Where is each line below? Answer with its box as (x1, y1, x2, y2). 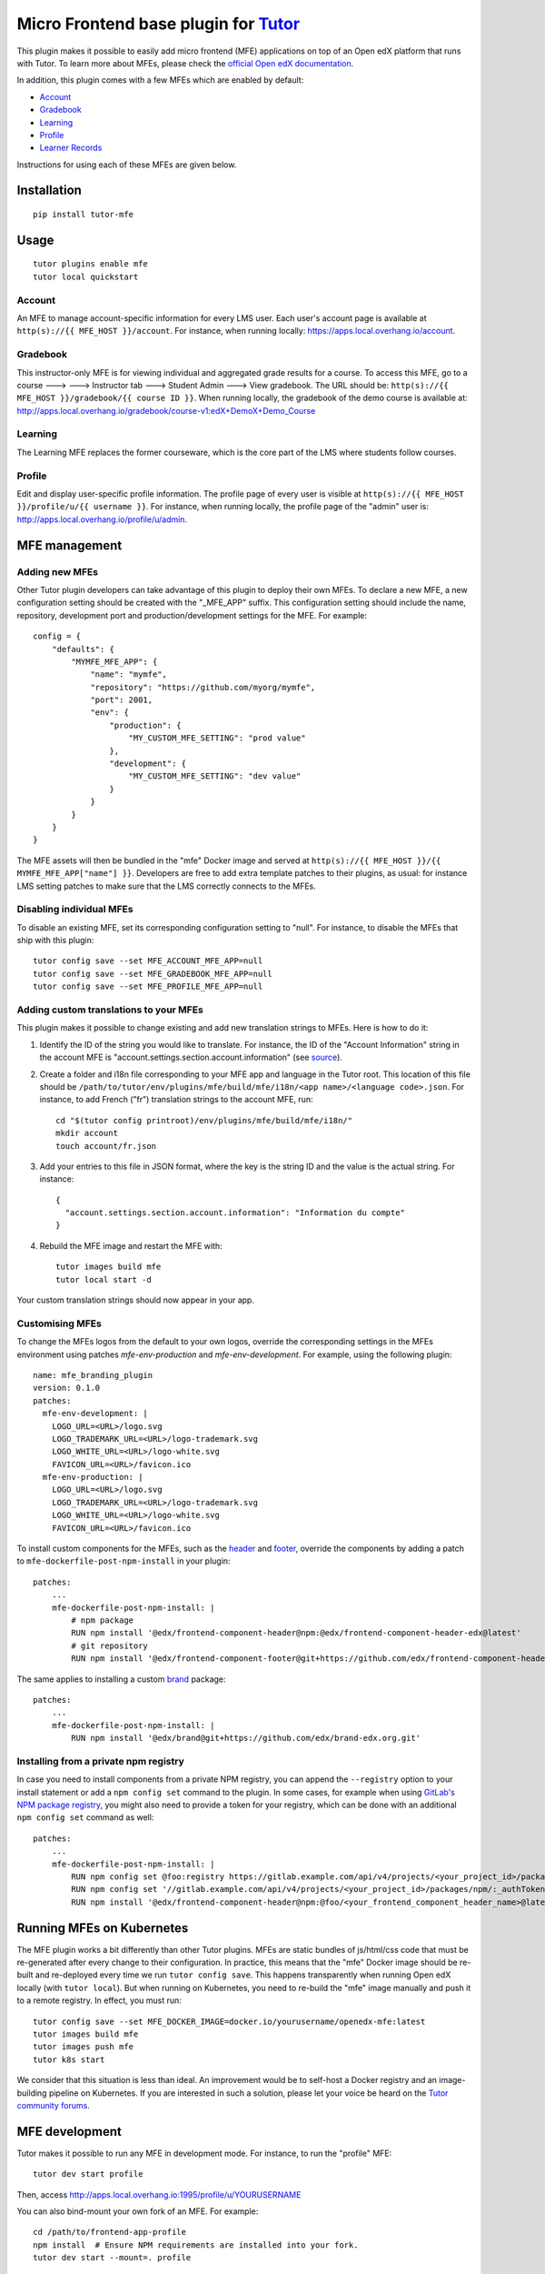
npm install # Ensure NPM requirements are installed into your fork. (33, 2239, 359, 2250)
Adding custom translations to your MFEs (16, 1003, 203, 1016)
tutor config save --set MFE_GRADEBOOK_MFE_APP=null (33, 969, 272, 979)
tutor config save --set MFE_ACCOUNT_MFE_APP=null (33, 956, 263, 966)
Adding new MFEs (16, 565, 99, 578)
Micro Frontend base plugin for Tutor (16, 14, 300, 34)
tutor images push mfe (33, 2042, 134, 2052)
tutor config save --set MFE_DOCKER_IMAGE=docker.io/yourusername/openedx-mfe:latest (33, 2016, 426, 2027)
